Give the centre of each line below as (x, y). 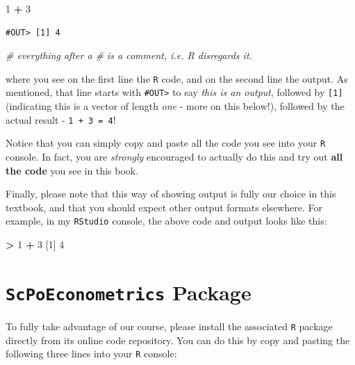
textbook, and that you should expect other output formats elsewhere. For (164, 207)
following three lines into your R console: (91, 354)
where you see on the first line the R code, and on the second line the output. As (177, 78)
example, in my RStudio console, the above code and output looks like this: (166, 221)
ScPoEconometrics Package (129, 292)
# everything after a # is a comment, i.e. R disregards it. (129, 55)
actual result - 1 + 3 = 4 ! (61, 119)
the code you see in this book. (72, 170)
